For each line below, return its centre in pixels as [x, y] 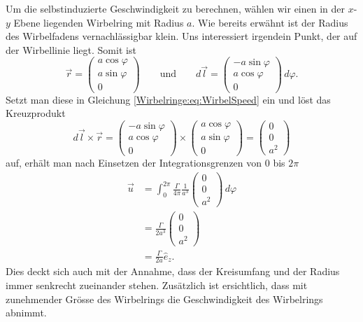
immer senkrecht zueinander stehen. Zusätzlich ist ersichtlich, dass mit [157, 285]
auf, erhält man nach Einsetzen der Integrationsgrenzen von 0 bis [145, 162]
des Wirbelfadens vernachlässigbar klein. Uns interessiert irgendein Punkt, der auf [181, 36]
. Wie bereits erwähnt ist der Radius [270, 22]
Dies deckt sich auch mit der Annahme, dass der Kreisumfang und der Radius [173, 271]
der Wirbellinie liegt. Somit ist [71, 49]
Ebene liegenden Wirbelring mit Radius [99, 22]
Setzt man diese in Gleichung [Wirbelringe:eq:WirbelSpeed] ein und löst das [168, 99]
